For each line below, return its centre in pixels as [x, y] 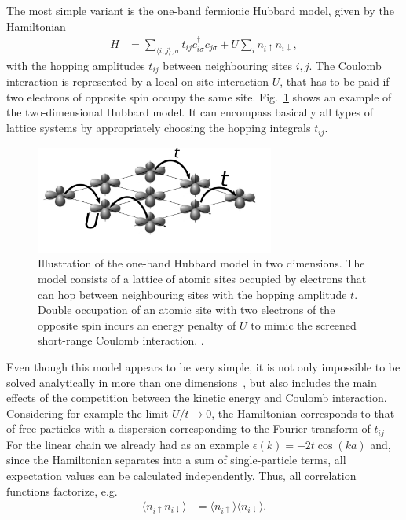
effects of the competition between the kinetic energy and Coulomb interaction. [197, 398]
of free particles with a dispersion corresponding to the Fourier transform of [188, 428]
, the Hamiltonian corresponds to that [303, 413]
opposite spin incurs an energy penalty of [137, 325]
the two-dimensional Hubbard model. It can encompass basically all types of [190, 112]
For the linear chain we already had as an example [128, 444]
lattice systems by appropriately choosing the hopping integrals [159, 128]
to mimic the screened [304, 325]
